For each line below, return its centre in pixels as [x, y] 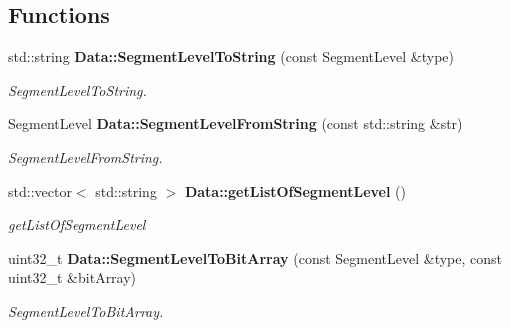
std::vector [40, 190]
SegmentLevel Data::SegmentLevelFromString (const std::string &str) [235, 123]
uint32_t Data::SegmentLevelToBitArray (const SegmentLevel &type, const [255, 257]
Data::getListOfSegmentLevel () [295, 190]
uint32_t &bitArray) [72, 277]
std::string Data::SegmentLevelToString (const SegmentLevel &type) [231, 56]
